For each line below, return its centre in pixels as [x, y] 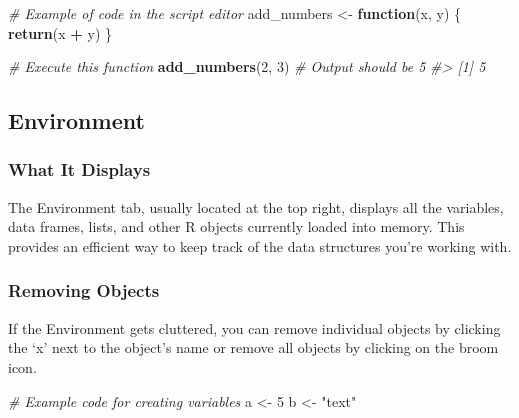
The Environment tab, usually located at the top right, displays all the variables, [256, 206]
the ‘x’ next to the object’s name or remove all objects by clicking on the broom [253, 347]
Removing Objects [84, 290]
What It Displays [79, 169]
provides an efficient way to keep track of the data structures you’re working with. [260, 245]
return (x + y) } [60, 32]
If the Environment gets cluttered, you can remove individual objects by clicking [254, 327]
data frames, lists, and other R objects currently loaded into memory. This [236, 226]
